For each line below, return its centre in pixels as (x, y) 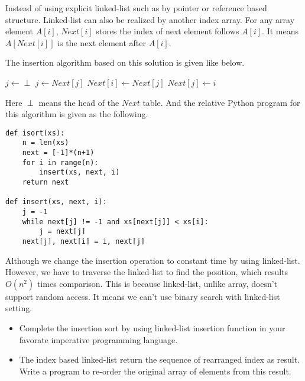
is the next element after (102, 42)
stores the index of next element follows (168, 31)
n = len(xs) (46, 143)
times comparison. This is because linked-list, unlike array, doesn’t (157, 283)
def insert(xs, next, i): (56, 202)
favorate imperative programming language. (98, 339)
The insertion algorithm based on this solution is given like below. (125, 62)
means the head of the (79, 102)
